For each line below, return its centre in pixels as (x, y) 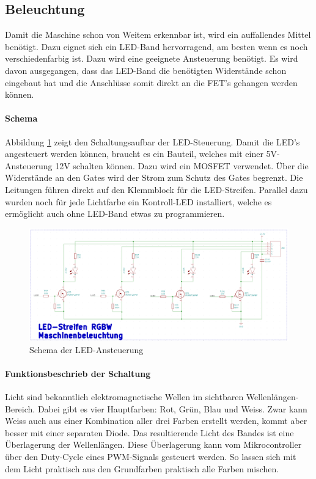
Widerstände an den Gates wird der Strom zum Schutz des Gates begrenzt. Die (154, 177)
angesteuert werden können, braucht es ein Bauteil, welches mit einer (134, 154)
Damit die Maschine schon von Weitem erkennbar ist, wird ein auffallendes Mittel (158, 35)
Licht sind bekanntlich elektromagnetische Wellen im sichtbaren (124, 396)
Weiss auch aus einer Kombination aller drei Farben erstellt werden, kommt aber (156, 421)
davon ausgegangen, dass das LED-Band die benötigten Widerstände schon (146, 70)
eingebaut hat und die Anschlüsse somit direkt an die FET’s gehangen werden (151, 82)
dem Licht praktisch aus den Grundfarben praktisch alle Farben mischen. (142, 468)
